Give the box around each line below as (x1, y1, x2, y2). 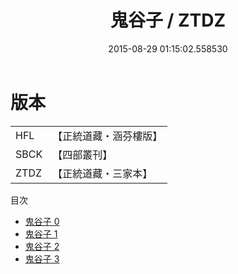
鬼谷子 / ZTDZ (109, 9, 227, 32)
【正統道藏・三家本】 (52, 166, 153, 180)
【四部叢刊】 (52, 147, 113, 161)
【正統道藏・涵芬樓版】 (52, 129, 163, 143)
